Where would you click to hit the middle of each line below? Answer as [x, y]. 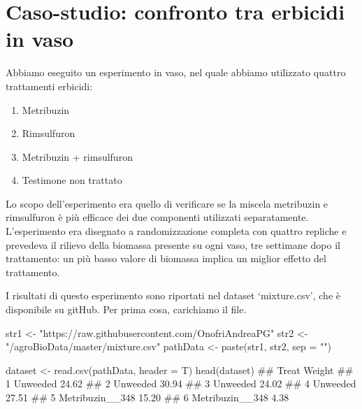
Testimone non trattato [72, 180]
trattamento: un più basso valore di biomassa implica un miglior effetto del [166, 258]
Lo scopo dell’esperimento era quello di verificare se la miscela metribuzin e [167, 203]
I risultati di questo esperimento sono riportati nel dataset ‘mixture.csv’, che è [173, 295]
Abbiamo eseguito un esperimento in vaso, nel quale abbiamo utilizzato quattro [176, 72]
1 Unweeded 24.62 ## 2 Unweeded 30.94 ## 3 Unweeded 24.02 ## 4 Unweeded [181, 383]
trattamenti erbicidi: [49, 86]
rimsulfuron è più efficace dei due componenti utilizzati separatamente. [157, 217]
